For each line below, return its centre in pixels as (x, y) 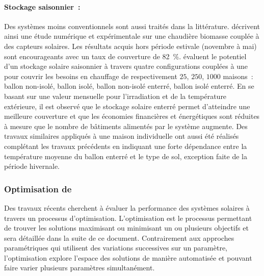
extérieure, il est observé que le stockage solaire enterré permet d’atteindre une (127, 106)
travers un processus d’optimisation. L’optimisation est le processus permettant (128, 218)
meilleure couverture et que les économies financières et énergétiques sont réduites (132, 116)
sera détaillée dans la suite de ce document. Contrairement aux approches (119, 237)
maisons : (238, 76)
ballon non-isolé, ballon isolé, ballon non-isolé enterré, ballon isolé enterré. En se (129, 86)
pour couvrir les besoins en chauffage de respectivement (91, 76)
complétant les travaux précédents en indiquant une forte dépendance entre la (126, 146)
